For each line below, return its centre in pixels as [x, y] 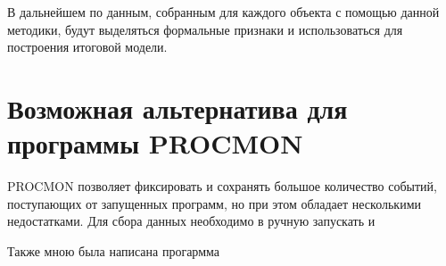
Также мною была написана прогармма [113, 250]
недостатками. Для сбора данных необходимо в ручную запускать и [191, 221]
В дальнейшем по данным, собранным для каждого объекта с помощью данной [223, 12]
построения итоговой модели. [87, 47]
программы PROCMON [155, 143]
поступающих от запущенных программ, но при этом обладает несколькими [214, 203]
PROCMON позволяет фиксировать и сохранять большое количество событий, [222, 186]
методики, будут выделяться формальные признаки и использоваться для [205, 29]
